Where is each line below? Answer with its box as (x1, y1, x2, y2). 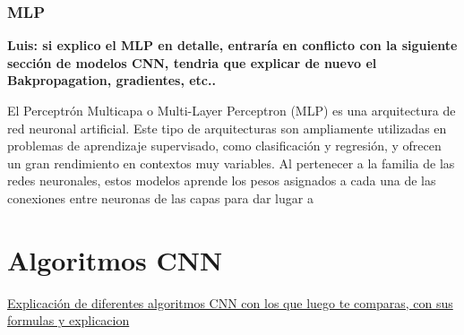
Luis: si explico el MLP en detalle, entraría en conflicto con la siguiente (7, 36, 458, 55)
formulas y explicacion (7, 311, 130, 330)
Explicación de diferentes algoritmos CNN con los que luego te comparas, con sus (7, 293, 453, 312)
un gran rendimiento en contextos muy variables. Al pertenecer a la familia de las (7, 153, 455, 172)
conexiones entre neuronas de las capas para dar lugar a (7, 188, 314, 207)
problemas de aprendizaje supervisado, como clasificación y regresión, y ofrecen (7, 136, 442, 155)
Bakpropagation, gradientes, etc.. (7, 71, 216, 90)
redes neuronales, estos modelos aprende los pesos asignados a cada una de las (7, 171, 436, 190)
